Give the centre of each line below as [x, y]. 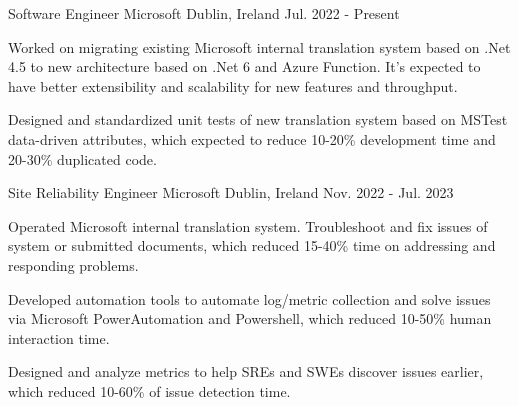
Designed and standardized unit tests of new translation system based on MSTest [258, 119]
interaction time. [59, 337]
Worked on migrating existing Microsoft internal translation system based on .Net [259, 46]
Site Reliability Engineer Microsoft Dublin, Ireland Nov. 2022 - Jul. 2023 [231, 192]
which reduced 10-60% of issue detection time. [149, 390]
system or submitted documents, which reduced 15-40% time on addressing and [252, 245]
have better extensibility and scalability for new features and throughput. [233, 85]
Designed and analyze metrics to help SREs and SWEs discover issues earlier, [246, 371]
